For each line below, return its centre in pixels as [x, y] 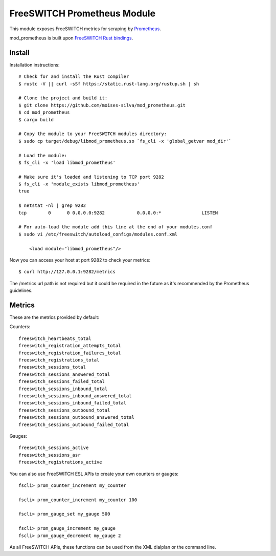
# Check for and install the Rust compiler [74, 77]
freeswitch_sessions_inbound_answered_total [75, 396]
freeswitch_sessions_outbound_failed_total [74, 424]
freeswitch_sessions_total [52, 367]
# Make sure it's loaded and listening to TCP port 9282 [91, 177]
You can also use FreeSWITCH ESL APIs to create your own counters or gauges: [94, 474]
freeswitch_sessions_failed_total [62, 382]
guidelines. [21, 291]
